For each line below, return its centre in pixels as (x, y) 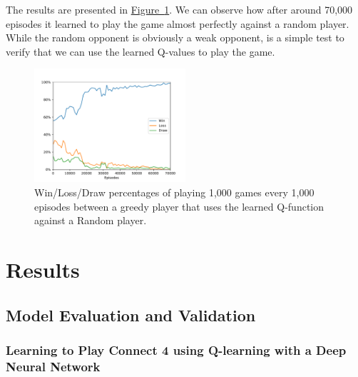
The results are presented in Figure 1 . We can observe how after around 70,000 (179, 9)
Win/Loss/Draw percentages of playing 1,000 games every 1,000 (174, 192)
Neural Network (53, 366)
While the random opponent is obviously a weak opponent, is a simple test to (175, 37)
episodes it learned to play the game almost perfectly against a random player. (178, 23)
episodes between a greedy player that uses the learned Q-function (179, 206)
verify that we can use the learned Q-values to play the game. (140, 51)
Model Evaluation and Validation (131, 315)
